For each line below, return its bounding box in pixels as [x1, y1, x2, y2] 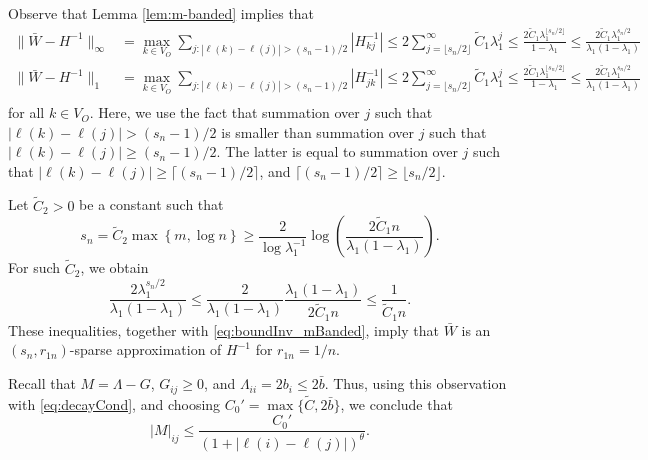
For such [8, 257, 61, 278]
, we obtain [80, 257, 149, 278]
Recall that [8, 373, 76, 394]
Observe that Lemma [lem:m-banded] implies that [8, 3, 315, 23]
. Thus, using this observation [324, 373, 507, 394]
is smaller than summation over [221, 121, 415, 142]
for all [8, 102, 45, 123]
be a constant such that [79, 194, 224, 215]
